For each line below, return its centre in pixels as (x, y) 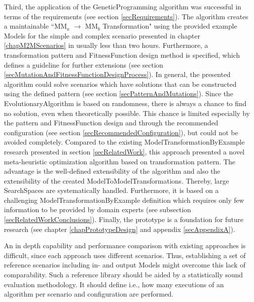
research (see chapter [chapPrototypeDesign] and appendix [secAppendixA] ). (120, 229)
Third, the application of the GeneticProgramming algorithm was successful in (123, 6)
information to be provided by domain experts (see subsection (98, 209)
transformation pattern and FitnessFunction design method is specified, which (122, 55)
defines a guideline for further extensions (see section (84, 64)
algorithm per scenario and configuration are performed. (89, 294)
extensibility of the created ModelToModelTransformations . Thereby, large (117, 180)
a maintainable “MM (36, 26)
